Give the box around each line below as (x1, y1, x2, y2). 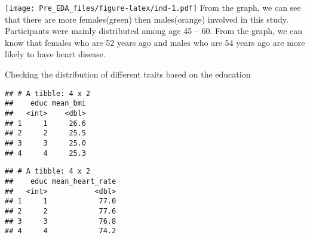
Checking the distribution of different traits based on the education (5, 68, 251, 81)
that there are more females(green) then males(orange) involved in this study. (5, 13, 288, 25)
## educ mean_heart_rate (5, 177, 116, 186)
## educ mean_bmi (5, 99, 87, 108)
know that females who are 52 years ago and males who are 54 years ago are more (5, 36, 305, 48)
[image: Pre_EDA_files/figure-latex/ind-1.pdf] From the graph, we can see (5, 1, 301, 13)
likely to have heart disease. (5, 48, 106, 60)
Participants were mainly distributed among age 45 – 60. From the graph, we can (5, 24, 303, 37)
